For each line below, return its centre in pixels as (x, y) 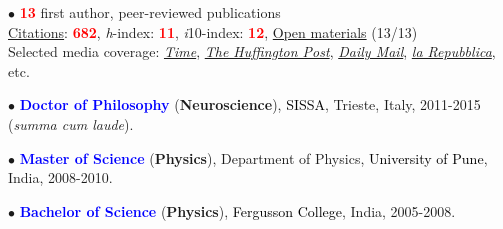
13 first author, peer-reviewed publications (150, 12)
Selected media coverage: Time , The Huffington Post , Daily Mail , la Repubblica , (252, 51)
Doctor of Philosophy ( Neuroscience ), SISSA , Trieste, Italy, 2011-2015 (250, 104)
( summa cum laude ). (71, 123)
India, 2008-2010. (60, 177)
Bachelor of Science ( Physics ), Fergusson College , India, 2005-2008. (237, 210)
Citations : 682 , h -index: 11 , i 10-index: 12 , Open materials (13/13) (213, 31)
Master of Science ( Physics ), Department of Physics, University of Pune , (253, 157)
